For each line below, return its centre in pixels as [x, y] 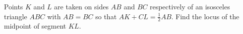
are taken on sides [81, 6]
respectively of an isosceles [190, 6]
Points [14, 6]
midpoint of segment [35, 26]
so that [106, 16]
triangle [16, 16]
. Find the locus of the [205, 16]
